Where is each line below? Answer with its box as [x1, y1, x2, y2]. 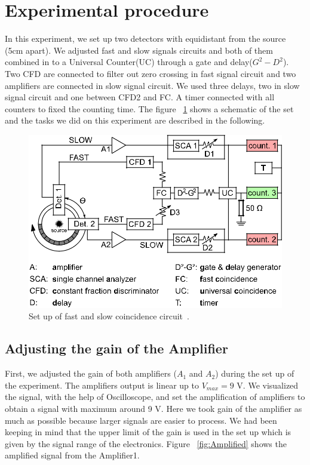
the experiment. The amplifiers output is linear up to [5, 378, 199, 391]
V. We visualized [237, 378, 299, 391]
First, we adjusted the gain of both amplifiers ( [5, 367, 177, 380]
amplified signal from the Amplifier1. [5, 449, 140, 461]
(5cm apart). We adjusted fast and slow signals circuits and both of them [5, 44, 273, 56]
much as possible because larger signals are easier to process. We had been [5, 414, 277, 426]
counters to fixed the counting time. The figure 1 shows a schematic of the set [5, 102, 294, 115]
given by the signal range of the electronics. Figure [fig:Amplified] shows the [5, 437, 287, 449]
